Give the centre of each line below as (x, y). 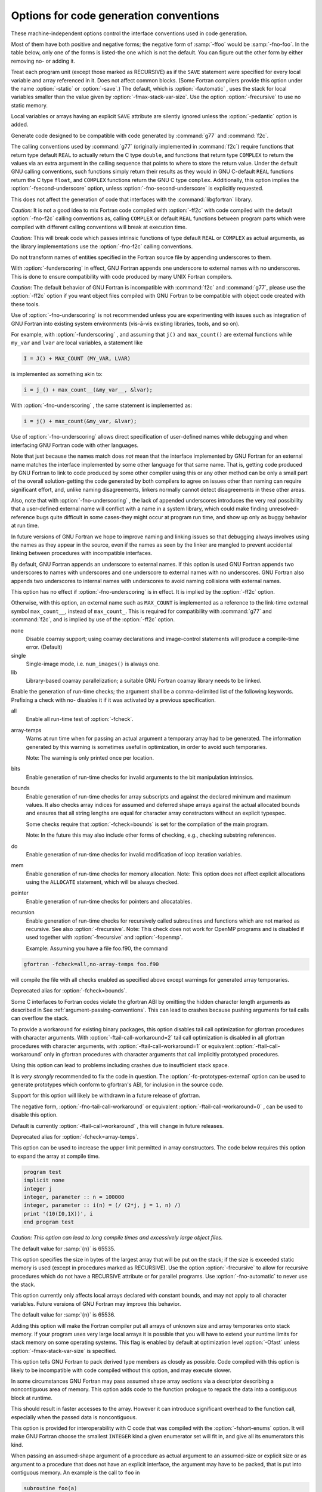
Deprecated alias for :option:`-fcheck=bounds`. (69, 991)
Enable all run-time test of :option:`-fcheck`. (80, 719)
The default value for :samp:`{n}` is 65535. (63, 1249)
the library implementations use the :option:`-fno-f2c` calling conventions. (102, 246)
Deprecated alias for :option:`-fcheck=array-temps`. (75, 1137)
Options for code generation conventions (115, 16)
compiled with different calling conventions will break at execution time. (99, 227)
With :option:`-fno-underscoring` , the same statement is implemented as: (102, 405)
